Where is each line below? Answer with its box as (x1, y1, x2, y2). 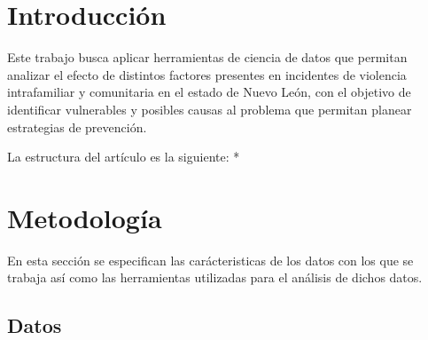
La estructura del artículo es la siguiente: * (7, 147, 240, 166)
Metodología (7, 199, 162, 235)
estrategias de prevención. (7, 117, 147, 136)
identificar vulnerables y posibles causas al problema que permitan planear (7, 99, 412, 118)
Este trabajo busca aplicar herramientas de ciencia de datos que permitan (7, 48, 408, 67)
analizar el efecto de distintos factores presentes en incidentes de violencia (7, 65, 407, 83)
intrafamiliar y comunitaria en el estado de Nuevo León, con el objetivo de (7, 83, 411, 101)
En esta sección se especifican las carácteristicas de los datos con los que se (7, 250, 414, 269)
